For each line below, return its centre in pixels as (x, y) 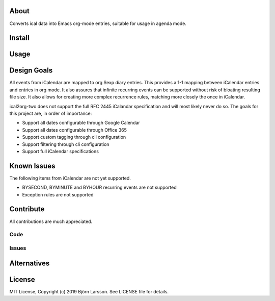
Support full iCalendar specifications (61, 151)
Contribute (27, 209)
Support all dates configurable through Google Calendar (81, 123)
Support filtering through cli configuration (66, 144)
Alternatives (30, 263)
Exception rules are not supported (58, 194)
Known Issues (32, 166)
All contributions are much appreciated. (51, 221)
